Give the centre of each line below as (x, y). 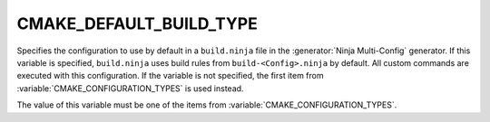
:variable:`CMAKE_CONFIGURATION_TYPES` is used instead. (130, 88)
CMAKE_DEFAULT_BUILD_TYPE (137, 23)
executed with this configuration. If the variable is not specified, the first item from (170, 76)
